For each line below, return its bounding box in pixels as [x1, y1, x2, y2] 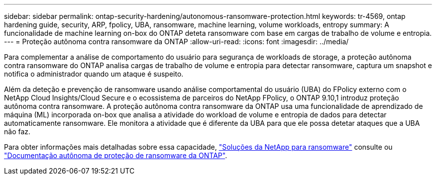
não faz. [4, 127, 31, 136]
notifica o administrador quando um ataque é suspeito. [4, 70, 184, 78]
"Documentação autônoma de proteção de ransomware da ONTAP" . [4, 151, 227, 160]
